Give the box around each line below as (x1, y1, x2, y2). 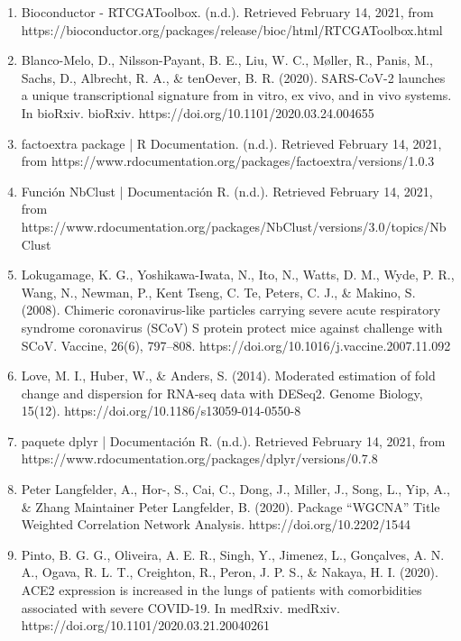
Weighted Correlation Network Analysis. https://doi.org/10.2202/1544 (21, 515, 411, 534)
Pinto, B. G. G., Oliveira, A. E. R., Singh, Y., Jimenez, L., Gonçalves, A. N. (21, 545, 445, 563)
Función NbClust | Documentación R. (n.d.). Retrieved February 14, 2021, (21, 181, 433, 200)
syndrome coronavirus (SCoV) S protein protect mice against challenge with (21, 317, 443, 336)
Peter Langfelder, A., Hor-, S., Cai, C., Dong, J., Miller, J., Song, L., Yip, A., (21, 480, 450, 499)
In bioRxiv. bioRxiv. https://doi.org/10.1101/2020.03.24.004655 (21, 103, 374, 122)
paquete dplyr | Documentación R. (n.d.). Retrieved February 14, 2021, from (21, 431, 446, 450)
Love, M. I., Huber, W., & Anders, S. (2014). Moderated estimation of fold (21, 366, 436, 385)
